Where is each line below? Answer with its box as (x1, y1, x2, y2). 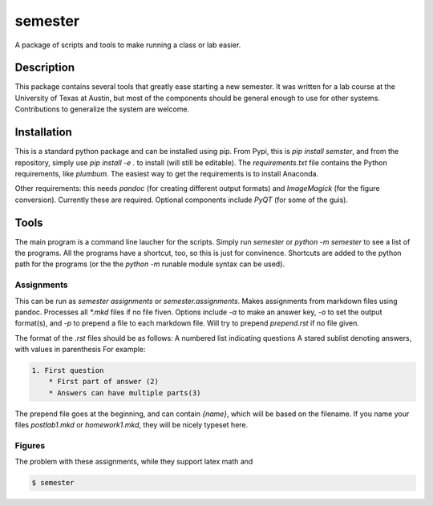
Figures (14, 440, 46, 451)
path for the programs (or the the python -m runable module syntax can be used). (14, 259, 285, 269)
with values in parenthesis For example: (14, 345, 146, 354)
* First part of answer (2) (48, 377, 160, 387)
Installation (14, 125, 72, 140)
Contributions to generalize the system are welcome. (14, 104, 190, 114)
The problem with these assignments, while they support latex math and (14, 457, 253, 467)
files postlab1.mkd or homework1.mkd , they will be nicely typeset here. (14, 420, 249, 430)
